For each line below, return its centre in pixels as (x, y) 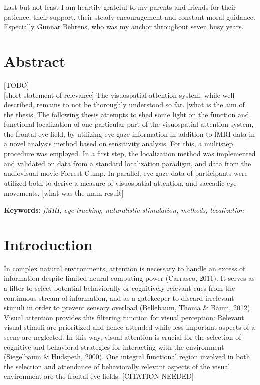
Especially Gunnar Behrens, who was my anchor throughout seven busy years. (124, 26)
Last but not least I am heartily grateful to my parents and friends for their (120, 7)
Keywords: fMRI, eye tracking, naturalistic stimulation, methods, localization (124, 210)
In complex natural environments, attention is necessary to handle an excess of (125, 268)
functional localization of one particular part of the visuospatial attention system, (129, 124)
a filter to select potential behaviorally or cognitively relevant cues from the (120, 287)
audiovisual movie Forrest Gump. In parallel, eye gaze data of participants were (126, 173)
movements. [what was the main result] (64, 193)
